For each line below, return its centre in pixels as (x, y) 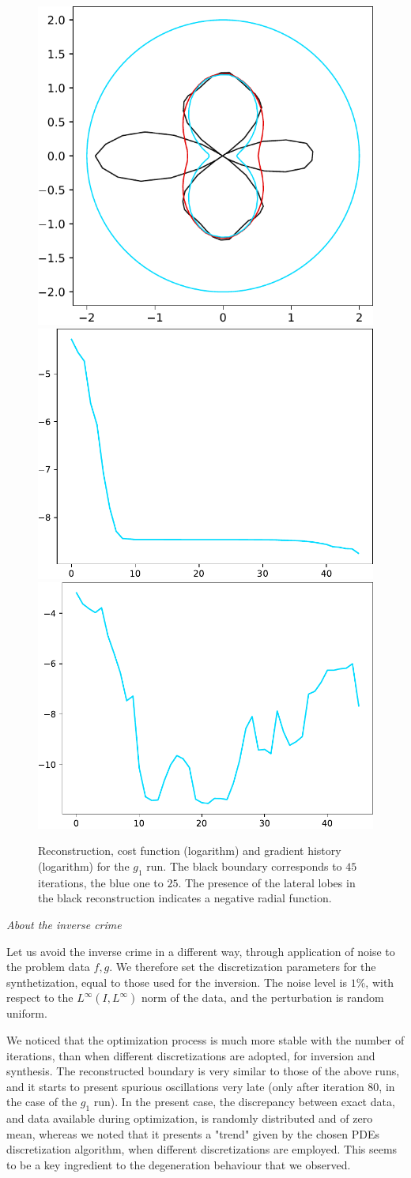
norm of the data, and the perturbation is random (262, 997)
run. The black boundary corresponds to (244, 866)
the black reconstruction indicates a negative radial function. (185, 898)
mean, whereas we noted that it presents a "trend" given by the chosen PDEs (193, 1133)
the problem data (48, 967)
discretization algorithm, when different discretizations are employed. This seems (202, 1149)
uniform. (27, 1013)
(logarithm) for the (84, 866)
